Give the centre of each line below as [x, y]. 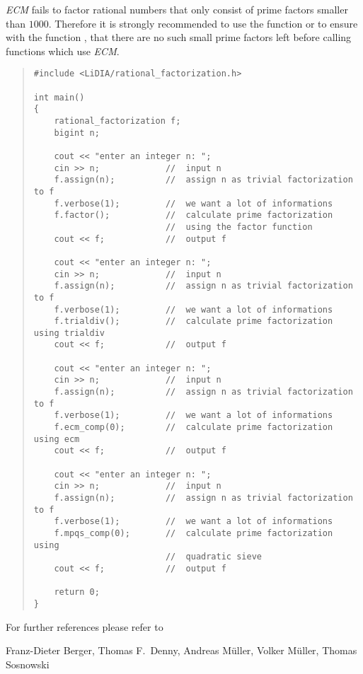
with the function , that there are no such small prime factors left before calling [179, 37]
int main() [59, 97]
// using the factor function [239, 227]
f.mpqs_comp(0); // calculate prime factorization [194, 533]
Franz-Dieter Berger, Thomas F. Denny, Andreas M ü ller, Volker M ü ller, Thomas [181, 650]
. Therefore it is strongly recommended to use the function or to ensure [203, 23]
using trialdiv [69, 333]
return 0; [77, 592]
